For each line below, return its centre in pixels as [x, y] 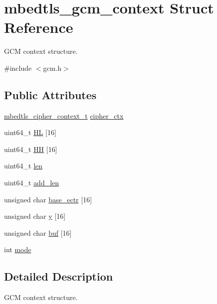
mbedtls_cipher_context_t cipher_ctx [64, 115]
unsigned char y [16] [35, 216]
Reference [39, 27]
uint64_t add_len [32, 183]
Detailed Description [59, 276]
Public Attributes [50, 94]
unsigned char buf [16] [38, 232]
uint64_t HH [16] [31, 149]
